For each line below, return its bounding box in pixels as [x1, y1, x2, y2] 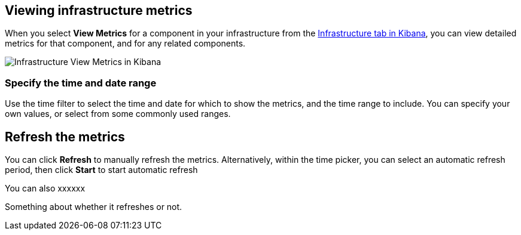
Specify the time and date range [5, 76, 157, 89]
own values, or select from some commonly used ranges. [5, 109, 231, 119]
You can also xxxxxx [5, 183, 86, 194]
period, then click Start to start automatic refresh [5, 165, 198, 175]
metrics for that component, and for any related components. [5, 38, 246, 49]
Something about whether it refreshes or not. [5, 202, 182, 212]
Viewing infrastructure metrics [5, 3, 193, 18]
